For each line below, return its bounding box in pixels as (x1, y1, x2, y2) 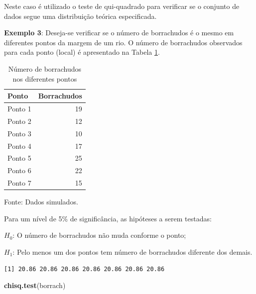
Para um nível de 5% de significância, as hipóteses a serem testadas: (4, 213, 212, 223)
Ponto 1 (7, 103, 31, 113)
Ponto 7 (7, 178, 31, 188)
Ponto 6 (7, 165, 31, 176)
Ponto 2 (7, 115, 31, 126)
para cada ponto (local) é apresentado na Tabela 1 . (4, 47, 160, 57)
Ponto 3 (7, 128, 31, 138)
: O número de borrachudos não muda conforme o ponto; (12, 230, 186, 240)
